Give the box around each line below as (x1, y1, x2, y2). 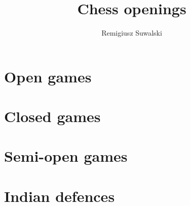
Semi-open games (4, 145, 128, 166)
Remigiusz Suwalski (101, 27, 162, 38)
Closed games (4, 106, 101, 127)
